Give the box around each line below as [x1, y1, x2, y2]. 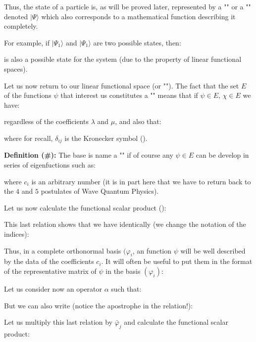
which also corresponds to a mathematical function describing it [41, 11, 236, 21]
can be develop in [196, 150, 249, 160]
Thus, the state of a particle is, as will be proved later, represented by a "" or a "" [4, 1, 251, 11]
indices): [4, 228, 29, 239]
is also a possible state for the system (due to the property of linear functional [4, 54, 242, 64]
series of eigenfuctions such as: [4, 159, 96, 170]
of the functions [4, 90, 51, 100]
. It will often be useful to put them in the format [101, 256, 253, 266]
